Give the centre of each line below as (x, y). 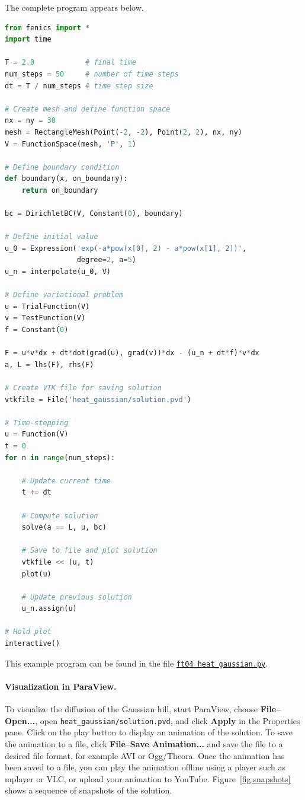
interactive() (33, 644)
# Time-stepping (37, 423)
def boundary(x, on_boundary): (66, 179)
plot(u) (36, 574)
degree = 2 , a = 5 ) (106, 260)
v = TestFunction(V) (45, 318)
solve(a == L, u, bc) (64, 528)
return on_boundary (60, 190)
